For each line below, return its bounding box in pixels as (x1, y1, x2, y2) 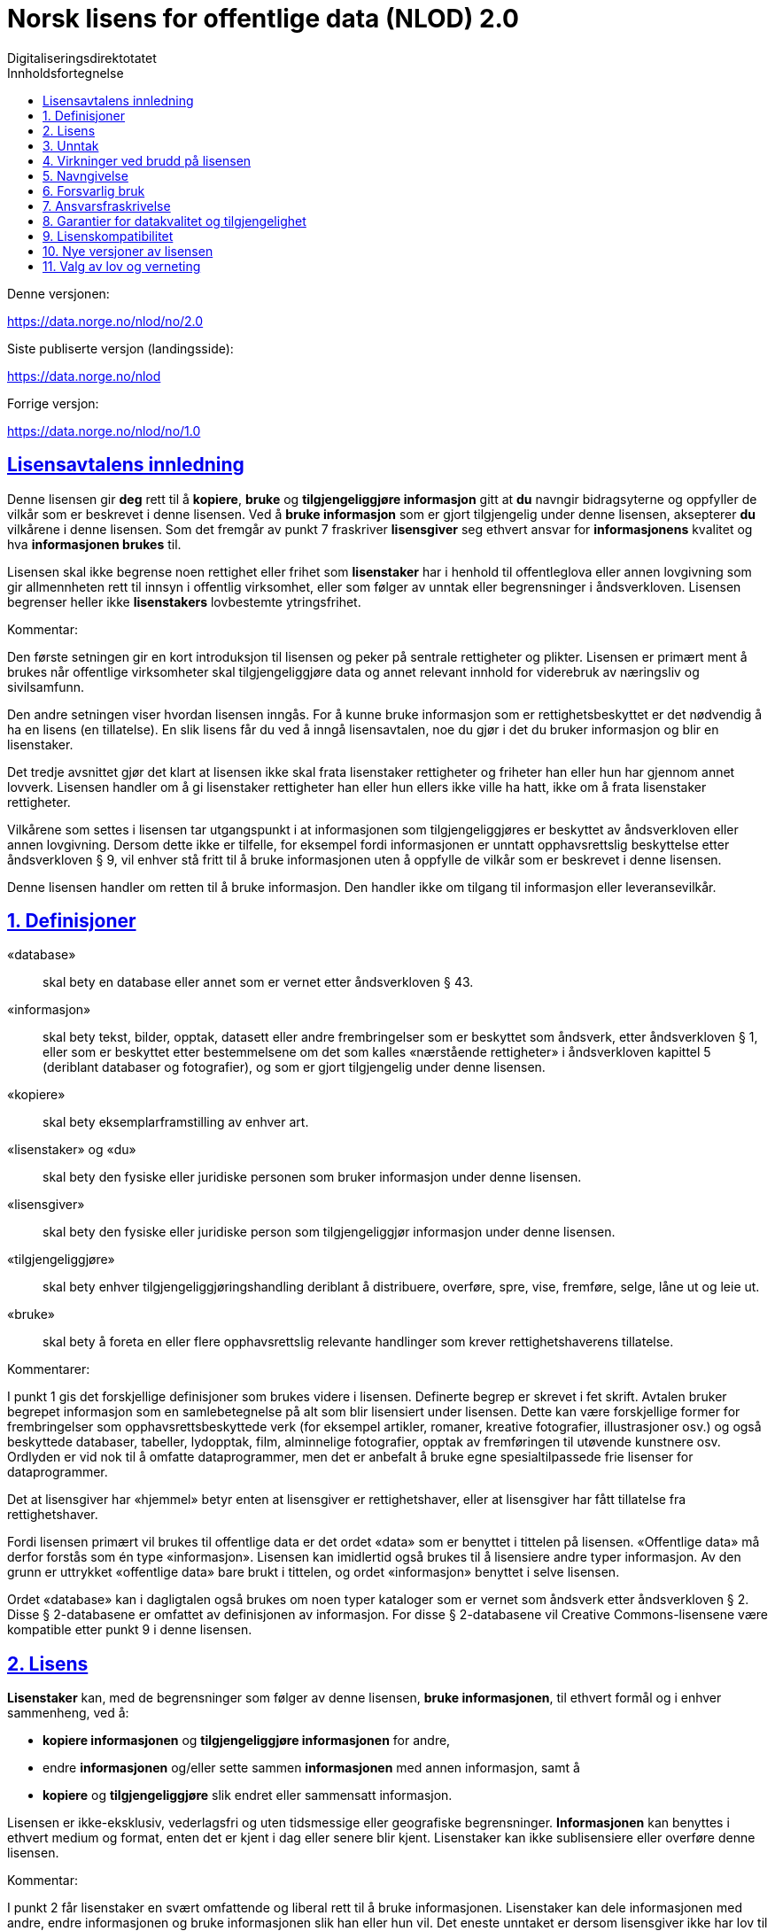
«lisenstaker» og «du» (7, 1142, 136, 1158)
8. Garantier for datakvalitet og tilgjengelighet (43, 213, 306, 229)
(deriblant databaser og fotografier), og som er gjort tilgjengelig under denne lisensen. (43, 1059, 546, 1075)
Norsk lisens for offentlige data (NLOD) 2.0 (7, 4, 519, 34)
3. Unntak (43, 137, 99, 153)
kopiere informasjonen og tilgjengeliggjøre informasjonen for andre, (43, 1733, 451, 1749)
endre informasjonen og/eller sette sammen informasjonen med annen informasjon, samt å (43, 1760, 580, 1776)
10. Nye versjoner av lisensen (43, 243, 213, 259)
